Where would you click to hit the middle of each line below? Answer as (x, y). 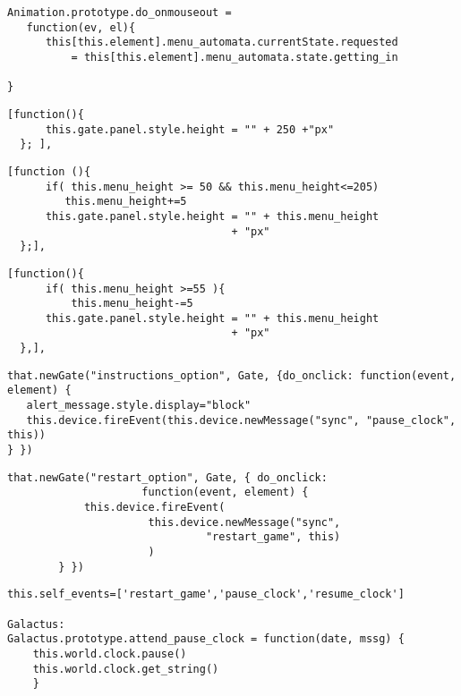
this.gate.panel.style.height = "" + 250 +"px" (190, 129)
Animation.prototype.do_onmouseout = (120, 13)
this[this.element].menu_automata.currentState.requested (222, 42)
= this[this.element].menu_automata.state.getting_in (235, 57)
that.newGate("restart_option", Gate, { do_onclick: (167, 477)
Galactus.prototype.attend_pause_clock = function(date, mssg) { (206, 639)
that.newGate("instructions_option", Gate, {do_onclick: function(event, (232, 375)
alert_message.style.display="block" (139, 406)
